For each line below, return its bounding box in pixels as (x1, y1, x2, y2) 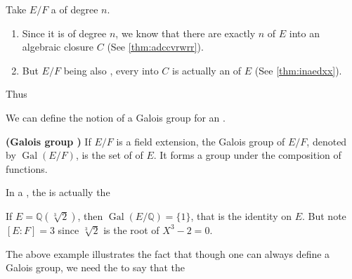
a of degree (51, 2, 98, 16)
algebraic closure (22, 39, 94, 54)
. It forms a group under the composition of (153, 148, 341, 162)
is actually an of (172, 63, 242, 77)
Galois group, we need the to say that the (6, 260, 185, 275)
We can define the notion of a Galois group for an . (6, 110, 226, 124)
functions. (6, 161, 48, 176)
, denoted (306, 134, 347, 148)
